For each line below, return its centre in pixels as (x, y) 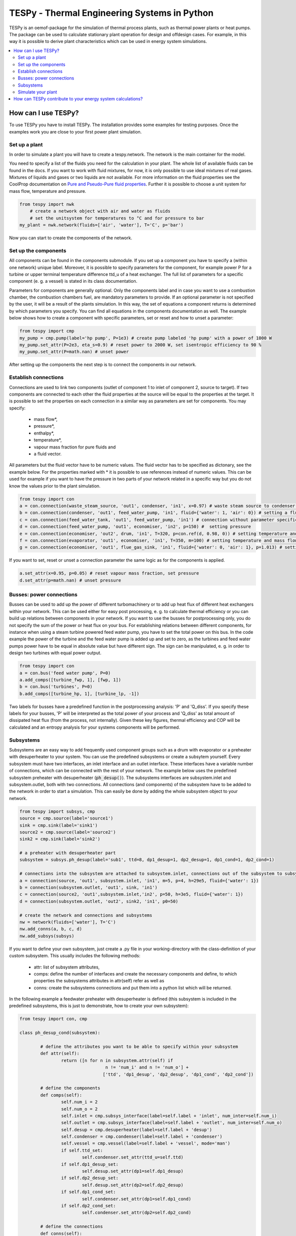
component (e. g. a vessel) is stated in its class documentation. (73, 281)
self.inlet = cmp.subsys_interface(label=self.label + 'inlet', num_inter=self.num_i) (169, 1116)
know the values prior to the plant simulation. (55, 486)
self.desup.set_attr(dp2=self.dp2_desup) (132, 1185)
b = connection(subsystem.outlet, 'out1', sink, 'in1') (89, 888)
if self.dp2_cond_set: (88, 1206)
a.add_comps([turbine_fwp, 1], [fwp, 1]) (70, 680)
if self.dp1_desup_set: (90, 1164)
